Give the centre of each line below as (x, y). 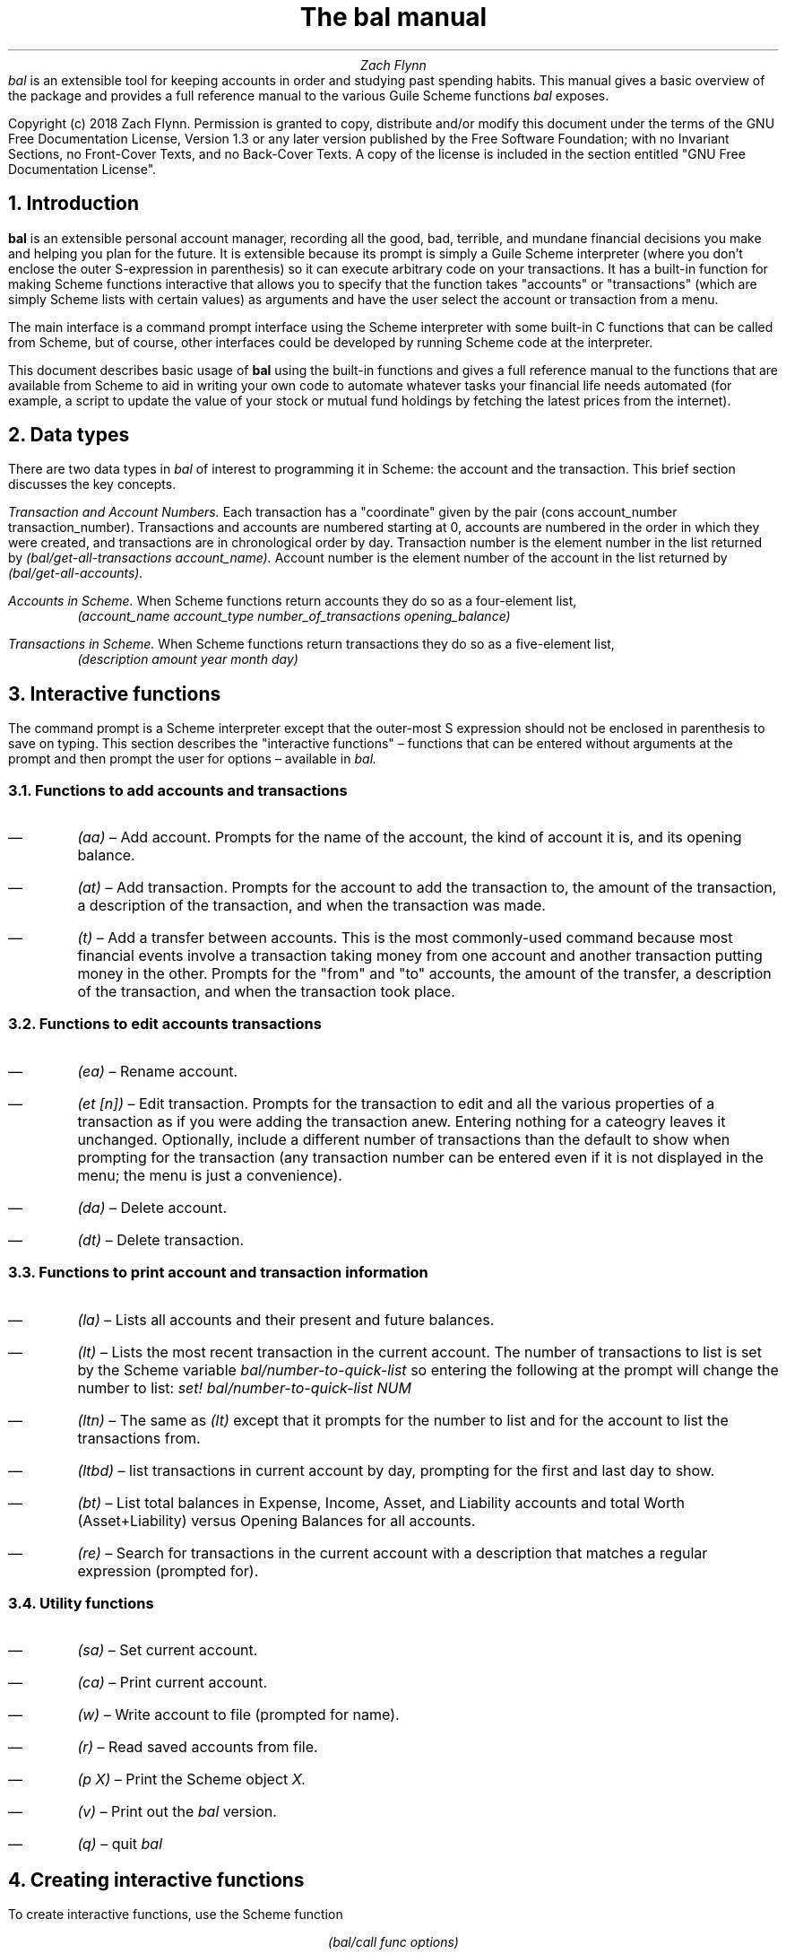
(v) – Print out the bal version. (177, 1812)
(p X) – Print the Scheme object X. (192, 1780)
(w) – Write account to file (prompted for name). (238, 1715)
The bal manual (393, 17)
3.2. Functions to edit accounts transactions (165, 1024)
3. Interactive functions (115, 693)
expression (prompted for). (168, 1570)
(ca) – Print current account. (173, 1683)
